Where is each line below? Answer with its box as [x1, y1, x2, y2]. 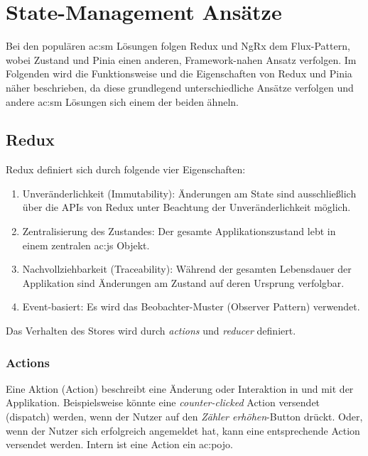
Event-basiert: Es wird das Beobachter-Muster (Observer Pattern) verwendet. [22, 299, 360, 314]
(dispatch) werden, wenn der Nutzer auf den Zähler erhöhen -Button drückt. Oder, [6, 409, 363, 424]
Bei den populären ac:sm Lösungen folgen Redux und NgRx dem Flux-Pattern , [6, 38, 350, 53]
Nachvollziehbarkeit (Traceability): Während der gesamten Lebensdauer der [22, 261, 352, 276]
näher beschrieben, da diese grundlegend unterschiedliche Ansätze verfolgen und [6, 80, 354, 94]
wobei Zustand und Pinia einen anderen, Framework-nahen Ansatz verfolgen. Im [6, 52, 357, 67]
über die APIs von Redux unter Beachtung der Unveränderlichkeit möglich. [22, 200, 351, 215]
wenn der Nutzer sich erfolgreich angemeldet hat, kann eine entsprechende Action [6, 423, 360, 438]
